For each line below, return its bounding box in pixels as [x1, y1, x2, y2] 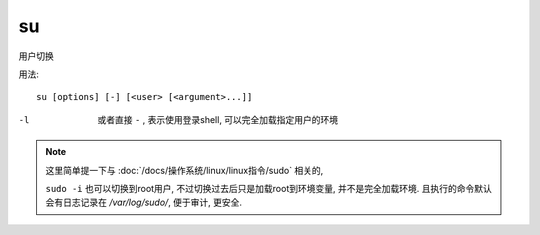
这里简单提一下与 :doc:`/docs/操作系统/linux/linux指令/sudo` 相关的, [45, 164, 324, 176]
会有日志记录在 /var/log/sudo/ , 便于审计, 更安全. [45, 196, 243, 209]
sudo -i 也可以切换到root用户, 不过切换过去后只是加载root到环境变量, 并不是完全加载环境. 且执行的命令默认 [45, 182, 492, 194]
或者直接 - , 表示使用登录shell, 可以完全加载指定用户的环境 [97, 113, 339, 125]
